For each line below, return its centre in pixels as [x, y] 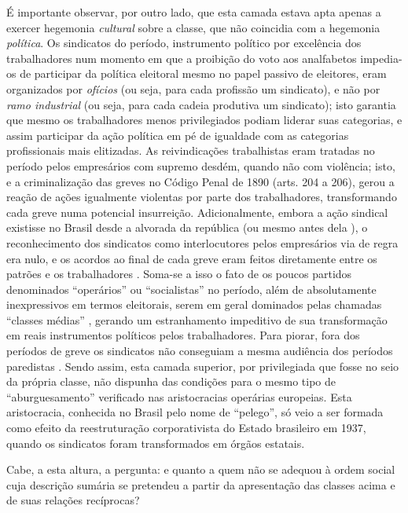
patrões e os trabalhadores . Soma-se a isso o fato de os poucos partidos [179, 274]
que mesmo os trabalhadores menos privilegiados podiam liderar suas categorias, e [204, 120]
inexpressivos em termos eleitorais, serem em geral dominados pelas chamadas [194, 304]
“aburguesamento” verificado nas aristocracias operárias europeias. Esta [179, 396]
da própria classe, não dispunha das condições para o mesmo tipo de [171, 381]
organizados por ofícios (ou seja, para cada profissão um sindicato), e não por [193, 88]
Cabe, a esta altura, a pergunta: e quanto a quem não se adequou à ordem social [201, 469]
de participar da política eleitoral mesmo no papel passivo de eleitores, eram [203, 73]
